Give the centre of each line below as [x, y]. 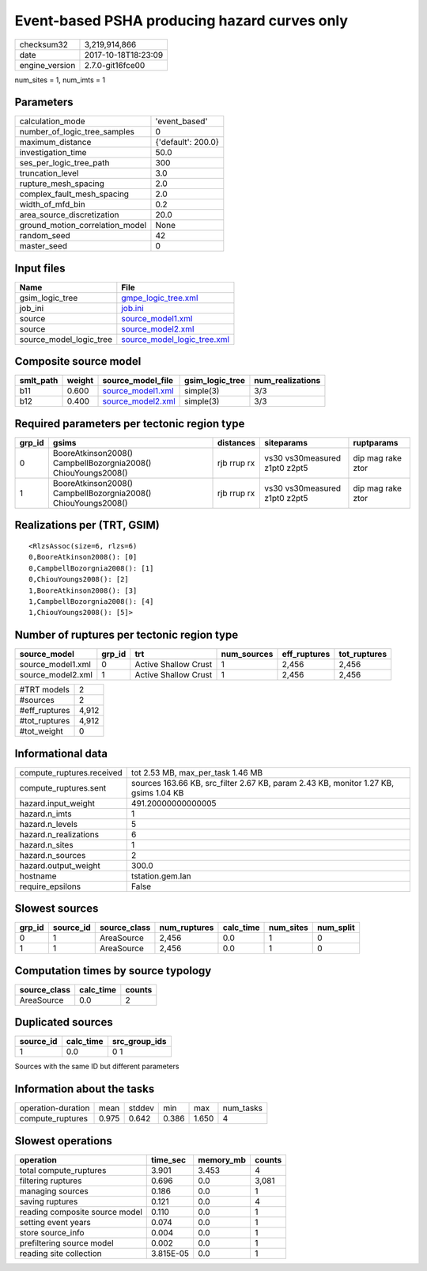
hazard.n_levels [49, 824]
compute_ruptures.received [71, 772]
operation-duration [55, 1108]
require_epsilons [50, 886]
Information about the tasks [85, 1089]
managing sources [54, 1191]
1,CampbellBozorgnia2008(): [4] [91, 601]
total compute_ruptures [63, 1170]
